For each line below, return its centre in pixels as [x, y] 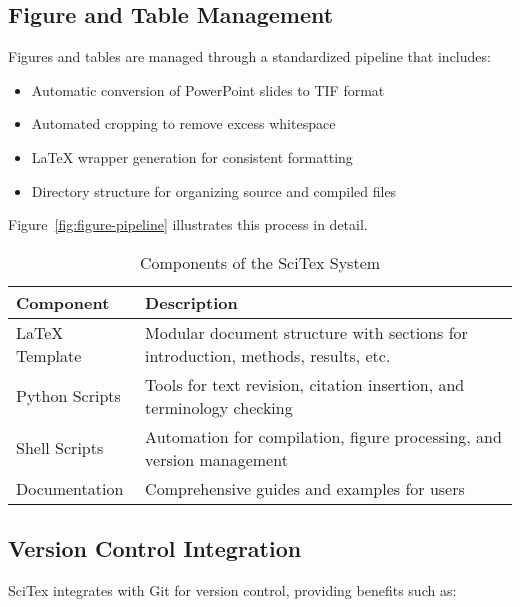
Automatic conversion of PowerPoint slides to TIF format [208, 89]
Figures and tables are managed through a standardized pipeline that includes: [249, 56]
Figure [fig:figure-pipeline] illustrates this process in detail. [188, 224]
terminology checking [219, 407]
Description [191, 302]
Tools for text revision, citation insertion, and [305, 384]
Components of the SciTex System [260, 262]
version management [216, 459]
